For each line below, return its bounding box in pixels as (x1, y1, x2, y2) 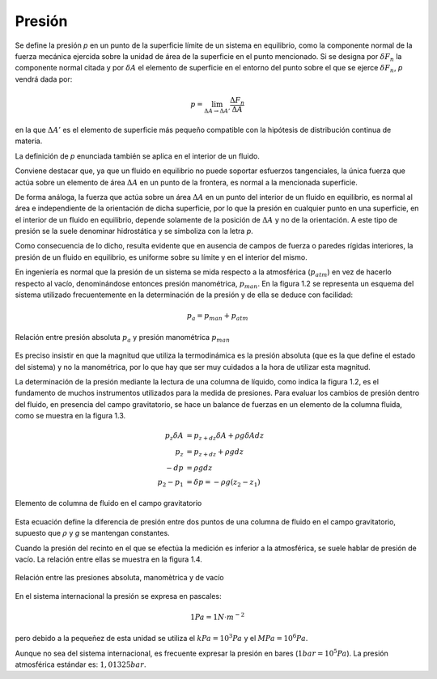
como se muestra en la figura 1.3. (15, 411, 126, 421)
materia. (15, 136, 43, 146)
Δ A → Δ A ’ (203, 107, 231, 115)
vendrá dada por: (15, 74, 73, 84)
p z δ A (164, 431, 184, 443)
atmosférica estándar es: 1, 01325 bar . (15, 660, 146, 669)
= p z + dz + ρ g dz (186, 448, 244, 458)
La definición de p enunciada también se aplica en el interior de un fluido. (15, 151, 261, 161)
